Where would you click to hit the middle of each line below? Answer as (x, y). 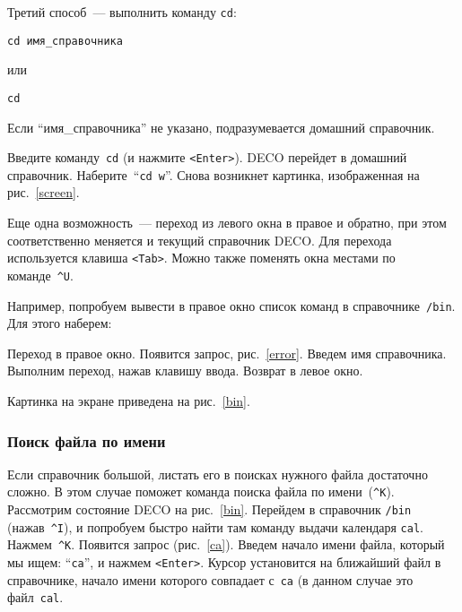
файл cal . (35, 597)
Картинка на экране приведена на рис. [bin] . (129, 401)
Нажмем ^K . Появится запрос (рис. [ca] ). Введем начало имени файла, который (226, 544)
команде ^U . (40, 275)
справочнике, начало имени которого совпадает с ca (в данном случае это (210, 579)
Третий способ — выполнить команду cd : (122, 12)
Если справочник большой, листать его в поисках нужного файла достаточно (218, 474)
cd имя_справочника (65, 41)
